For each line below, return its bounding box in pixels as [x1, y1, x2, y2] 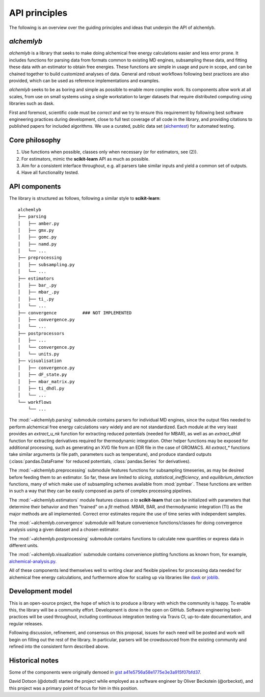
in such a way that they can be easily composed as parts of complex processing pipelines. [9, 488, 192, 494]
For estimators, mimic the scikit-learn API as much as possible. [21, 156, 150, 162]
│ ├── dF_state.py [18, 372, 67, 378]
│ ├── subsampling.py [18, 262, 75, 267]
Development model [9, 587, 72, 595]
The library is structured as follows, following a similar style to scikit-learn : [9, 195, 161, 201]
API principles [9, 7, 68, 18]
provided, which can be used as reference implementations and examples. [9, 78, 160, 84]
